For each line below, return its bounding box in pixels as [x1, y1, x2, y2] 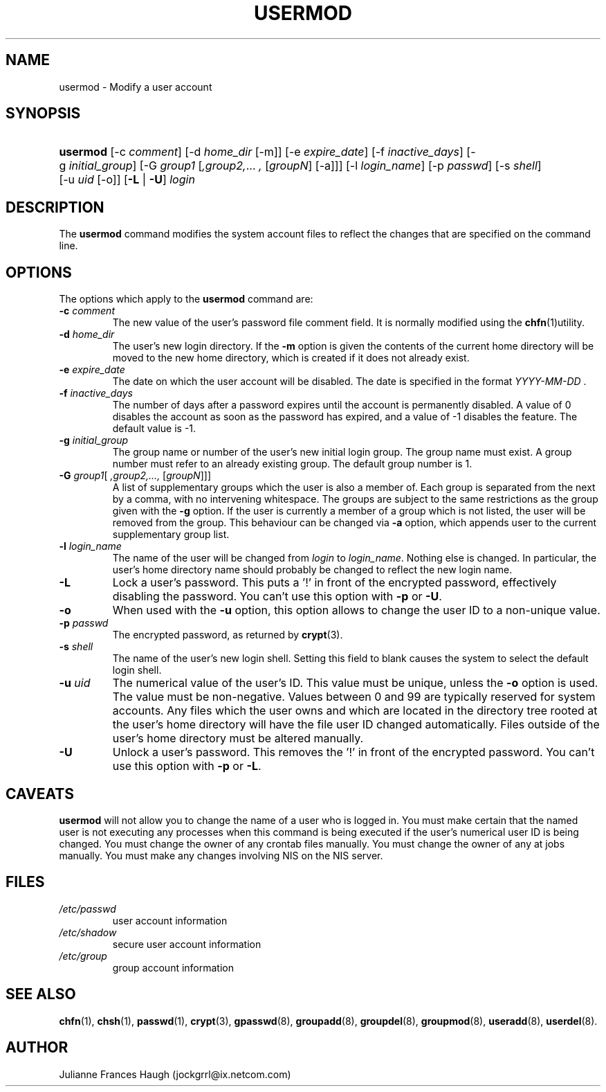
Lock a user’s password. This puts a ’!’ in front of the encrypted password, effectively [112, 575, 557, 590]
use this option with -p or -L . [112, 759, 261, 773]
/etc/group [59, 949, 107, 962]
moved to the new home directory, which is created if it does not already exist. [112, 352, 470, 364]
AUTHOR [6, 1039, 68, 1057]
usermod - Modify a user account [59, 80, 212, 93]
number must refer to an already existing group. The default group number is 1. [112, 458, 472, 470]
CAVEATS [6, 785, 74, 803]
